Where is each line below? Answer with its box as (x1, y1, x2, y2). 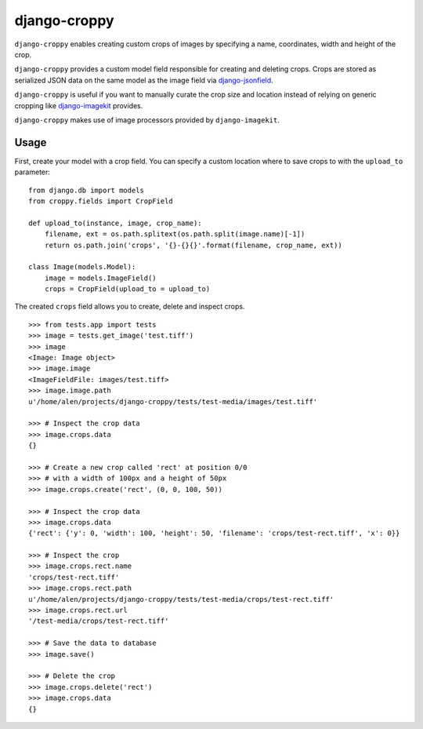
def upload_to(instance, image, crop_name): (28, 218, 203, 228)
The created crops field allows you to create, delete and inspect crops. (14, 302, 245, 312)
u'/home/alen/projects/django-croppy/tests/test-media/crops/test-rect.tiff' (28, 595, 334, 603)
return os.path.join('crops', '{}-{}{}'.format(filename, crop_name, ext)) (44, 240, 342, 250)
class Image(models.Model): (28, 263, 136, 272)
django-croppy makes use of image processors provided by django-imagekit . (14, 115, 280, 125)
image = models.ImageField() (44, 273, 157, 282)
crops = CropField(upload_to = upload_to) (44, 285, 211, 293)
